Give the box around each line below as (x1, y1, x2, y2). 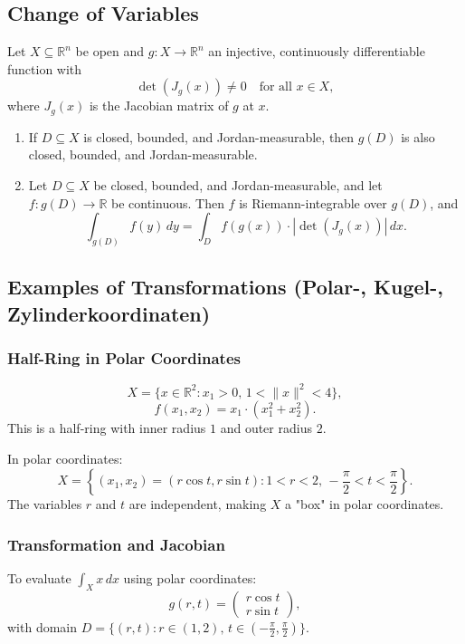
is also (401, 127, 435, 146)
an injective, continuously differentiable (208, 42, 425, 61)
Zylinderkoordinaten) (7, 299, 211, 327)
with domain (7, 617, 78, 636)
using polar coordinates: (123, 568, 257, 587)
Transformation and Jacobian (7, 533, 225, 555)
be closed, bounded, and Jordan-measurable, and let (93, 176, 383, 195)
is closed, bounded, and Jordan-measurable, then (83, 127, 355, 146)
